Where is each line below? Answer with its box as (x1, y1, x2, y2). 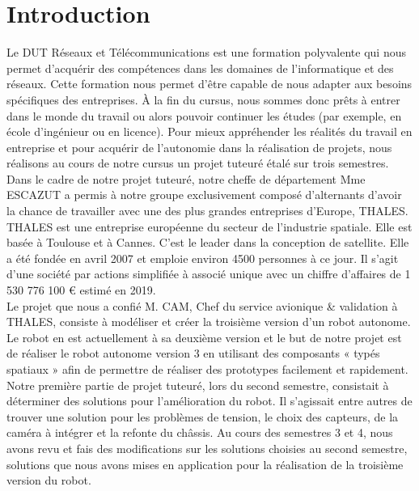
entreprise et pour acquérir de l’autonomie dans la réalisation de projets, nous (6, 138, 392, 155)
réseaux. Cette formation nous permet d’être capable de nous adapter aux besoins (6, 75, 413, 92)
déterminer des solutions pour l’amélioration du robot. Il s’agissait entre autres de (6, 392, 413, 409)
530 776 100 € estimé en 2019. (6, 281, 156, 298)
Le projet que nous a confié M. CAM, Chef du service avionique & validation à (6, 297, 398, 314)
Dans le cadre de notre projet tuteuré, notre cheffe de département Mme (6, 170, 366, 187)
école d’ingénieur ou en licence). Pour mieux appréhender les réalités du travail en (6, 123, 413, 140)
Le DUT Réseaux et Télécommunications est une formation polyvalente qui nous (6, 44, 406, 61)
